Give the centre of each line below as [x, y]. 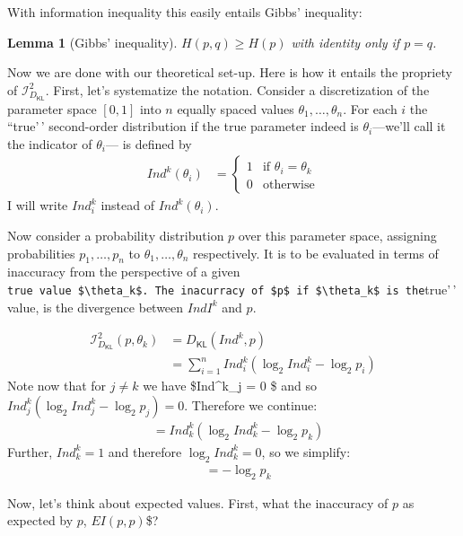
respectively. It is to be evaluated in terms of [316, 253]
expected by [40, 520]
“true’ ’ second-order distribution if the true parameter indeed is [183, 126]
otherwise [288, 185]
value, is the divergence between [96, 307]
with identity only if [345, 42]
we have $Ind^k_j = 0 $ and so [230, 386]
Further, [30, 451]
